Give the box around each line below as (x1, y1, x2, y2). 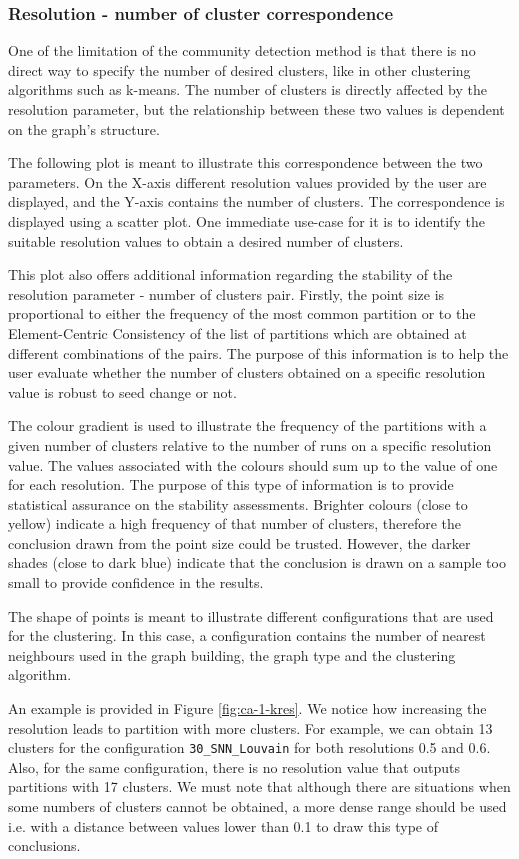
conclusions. (8, 835, 81, 856)
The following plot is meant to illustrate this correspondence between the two (8, 152, 483, 173)
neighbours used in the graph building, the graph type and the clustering (8, 644, 456, 665)
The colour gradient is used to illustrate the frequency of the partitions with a (8, 415, 487, 436)
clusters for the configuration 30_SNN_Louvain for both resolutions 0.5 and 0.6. (8, 737, 491, 758)
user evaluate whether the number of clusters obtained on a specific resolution (8, 362, 486, 383)
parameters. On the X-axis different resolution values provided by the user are (8, 171, 487, 192)
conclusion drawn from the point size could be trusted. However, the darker (8, 532, 471, 553)
